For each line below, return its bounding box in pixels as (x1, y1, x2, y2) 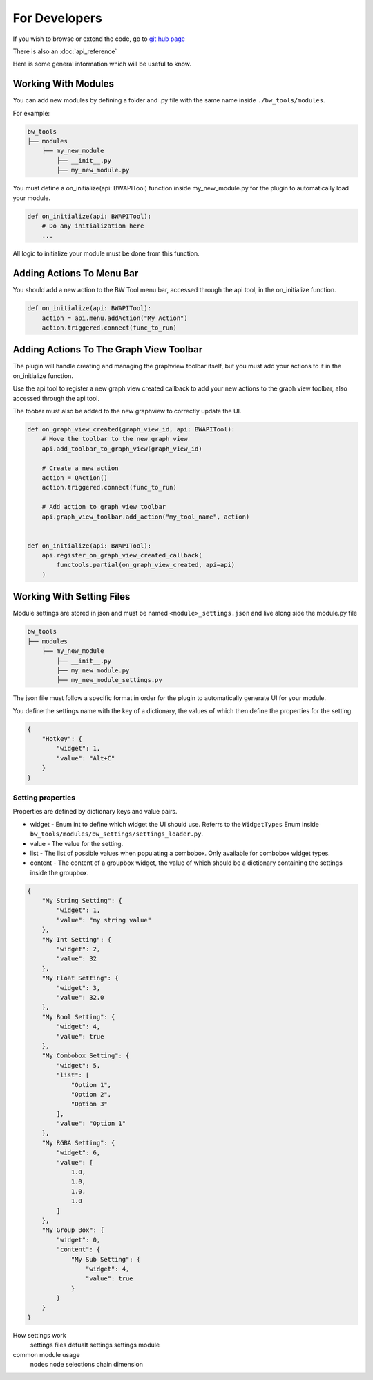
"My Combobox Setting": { (41, 1052, 130, 1059)
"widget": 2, (56, 945, 101, 953)
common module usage (12, 1350, 80, 1359)
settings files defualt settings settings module (30, 1341, 160, 1350)
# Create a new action (41, 464, 119, 472)
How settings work (12, 1331, 66, 1339)
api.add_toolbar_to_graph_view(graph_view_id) (41, 445, 203, 453)
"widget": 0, (56, 1236, 101, 1244)
